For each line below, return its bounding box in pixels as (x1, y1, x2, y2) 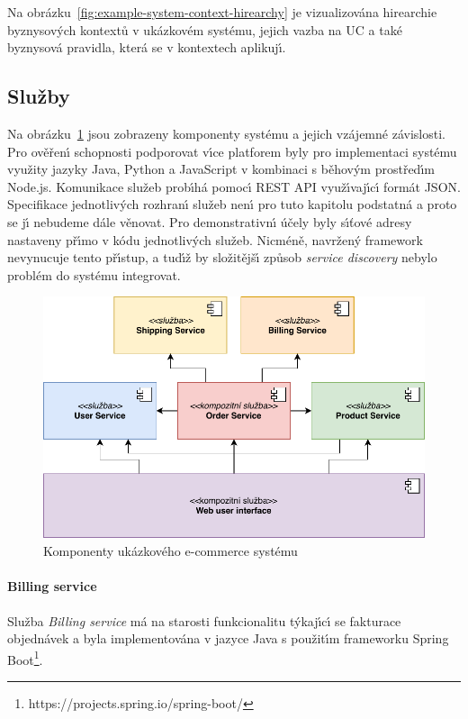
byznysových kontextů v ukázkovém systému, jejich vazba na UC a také (7, 20, 402, 39)
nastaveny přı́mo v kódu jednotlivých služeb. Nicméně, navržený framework (7, 230, 423, 249)
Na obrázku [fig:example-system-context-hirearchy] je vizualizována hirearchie (7, 3, 437, 21)
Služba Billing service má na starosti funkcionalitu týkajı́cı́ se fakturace (7, 611, 401, 630)
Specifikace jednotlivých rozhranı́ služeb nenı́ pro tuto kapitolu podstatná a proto (7, 195, 457, 214)
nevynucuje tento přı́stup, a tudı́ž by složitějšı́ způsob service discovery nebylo (7, 248, 437, 267)
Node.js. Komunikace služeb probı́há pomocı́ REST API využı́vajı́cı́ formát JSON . (7, 177, 461, 196)
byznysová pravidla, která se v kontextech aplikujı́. (7, 38, 286, 57)
